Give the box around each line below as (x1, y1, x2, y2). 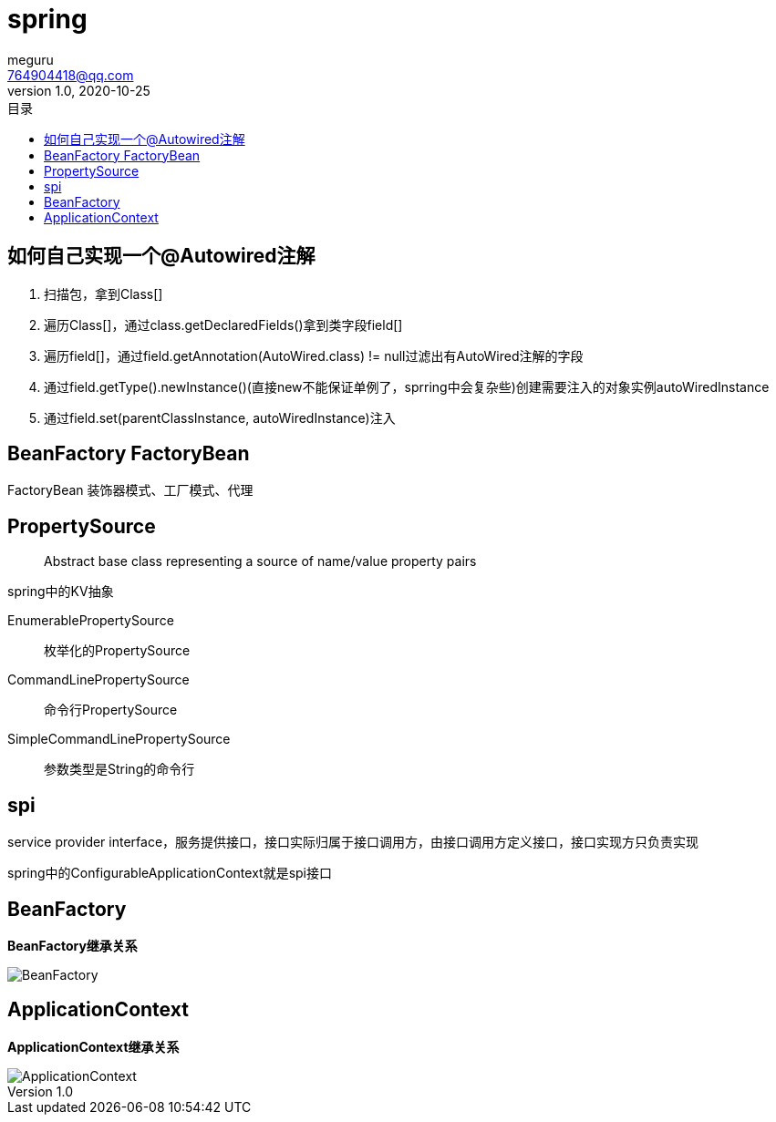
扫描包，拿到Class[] (44, 285, 163, 302)
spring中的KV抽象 (7, 583, 114, 600)
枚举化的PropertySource (44, 643, 191, 659)
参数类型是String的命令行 (44, 761, 195, 777)
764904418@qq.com (7, 67, 134, 83)
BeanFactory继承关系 (7, 937, 138, 953)
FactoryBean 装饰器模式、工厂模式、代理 (7, 482, 253, 499)
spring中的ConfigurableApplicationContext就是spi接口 (7, 865, 332, 881)
